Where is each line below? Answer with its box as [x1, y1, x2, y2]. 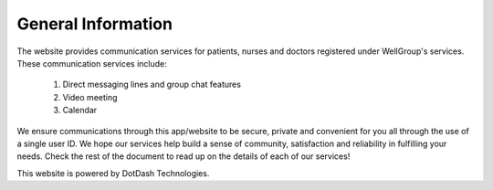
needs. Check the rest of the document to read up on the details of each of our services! [16, 151, 351, 162]
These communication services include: [16, 58, 168, 69]
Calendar [62, 105, 98, 116]
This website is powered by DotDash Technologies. [16, 167, 210, 178]
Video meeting [62, 91, 118, 102]
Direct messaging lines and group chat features [62, 79, 242, 90]
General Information [16, 14, 173, 34]
